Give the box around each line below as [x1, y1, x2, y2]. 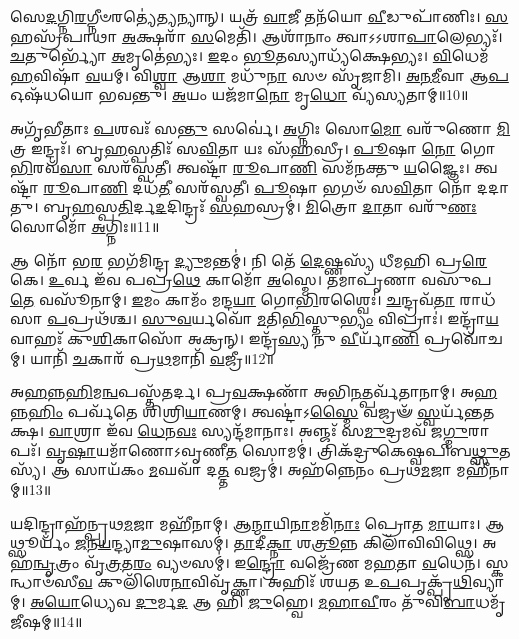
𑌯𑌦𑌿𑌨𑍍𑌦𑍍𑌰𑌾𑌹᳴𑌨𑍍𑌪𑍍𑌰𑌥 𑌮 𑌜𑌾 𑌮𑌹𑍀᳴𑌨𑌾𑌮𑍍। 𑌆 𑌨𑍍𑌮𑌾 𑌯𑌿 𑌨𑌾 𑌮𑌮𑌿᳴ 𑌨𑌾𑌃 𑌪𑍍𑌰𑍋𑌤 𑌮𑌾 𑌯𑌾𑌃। [10, 512, 481, 533]
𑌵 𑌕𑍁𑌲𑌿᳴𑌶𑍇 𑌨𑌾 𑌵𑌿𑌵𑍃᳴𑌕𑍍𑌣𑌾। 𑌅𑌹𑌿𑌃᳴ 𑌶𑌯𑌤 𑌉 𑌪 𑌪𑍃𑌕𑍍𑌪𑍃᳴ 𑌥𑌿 [77, 571, 473, 592]
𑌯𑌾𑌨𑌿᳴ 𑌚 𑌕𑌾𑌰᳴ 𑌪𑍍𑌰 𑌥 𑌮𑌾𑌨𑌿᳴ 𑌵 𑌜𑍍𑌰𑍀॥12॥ [30, 347, 274, 368]
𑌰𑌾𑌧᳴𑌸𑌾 [459, 288, 496, 309]
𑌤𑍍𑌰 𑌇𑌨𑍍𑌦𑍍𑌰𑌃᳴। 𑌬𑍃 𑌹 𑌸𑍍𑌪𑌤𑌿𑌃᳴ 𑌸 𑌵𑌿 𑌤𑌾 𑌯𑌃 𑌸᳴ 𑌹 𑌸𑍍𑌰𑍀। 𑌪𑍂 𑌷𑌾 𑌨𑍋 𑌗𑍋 [10, 137, 495, 158]
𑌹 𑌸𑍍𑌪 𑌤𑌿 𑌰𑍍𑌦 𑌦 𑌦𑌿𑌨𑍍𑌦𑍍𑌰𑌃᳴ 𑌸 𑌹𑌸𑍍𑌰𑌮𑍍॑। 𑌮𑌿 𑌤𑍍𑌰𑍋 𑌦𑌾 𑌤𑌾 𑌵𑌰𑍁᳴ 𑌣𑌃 [71, 196, 477, 217]
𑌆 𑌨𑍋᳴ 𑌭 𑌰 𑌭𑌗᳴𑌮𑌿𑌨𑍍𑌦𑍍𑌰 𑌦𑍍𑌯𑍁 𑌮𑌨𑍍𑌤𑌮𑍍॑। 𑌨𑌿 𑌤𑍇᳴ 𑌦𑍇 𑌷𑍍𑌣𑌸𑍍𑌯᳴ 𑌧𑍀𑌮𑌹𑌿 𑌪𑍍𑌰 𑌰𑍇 [10, 249, 488, 270]
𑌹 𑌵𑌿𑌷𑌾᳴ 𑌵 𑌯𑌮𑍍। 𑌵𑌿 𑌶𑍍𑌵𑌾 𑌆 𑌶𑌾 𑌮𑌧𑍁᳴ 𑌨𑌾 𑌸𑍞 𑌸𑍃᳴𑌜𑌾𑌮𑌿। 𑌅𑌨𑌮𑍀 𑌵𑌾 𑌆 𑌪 [10, 64, 509, 85]
